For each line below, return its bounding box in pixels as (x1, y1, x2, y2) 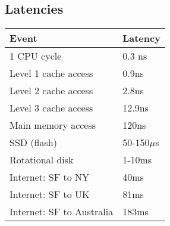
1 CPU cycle (10, 49, 62, 63)
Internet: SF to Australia (10, 205, 114, 219)
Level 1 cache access (10, 66, 93, 81)
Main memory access (10, 118, 96, 132)
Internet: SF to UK (10, 187, 90, 202)
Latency (122, 31, 160, 45)
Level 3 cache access (10, 101, 93, 115)
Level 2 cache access (10, 83, 93, 98)
